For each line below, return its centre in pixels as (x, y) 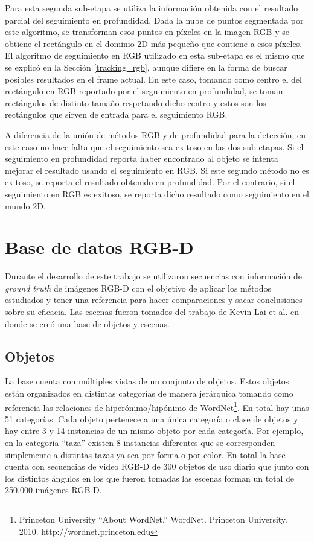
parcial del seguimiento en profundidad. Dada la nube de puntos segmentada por (154, 20)
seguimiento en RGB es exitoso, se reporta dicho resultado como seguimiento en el (157, 193)
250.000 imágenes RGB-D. (53, 490)
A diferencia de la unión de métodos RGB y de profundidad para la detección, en (155, 134)
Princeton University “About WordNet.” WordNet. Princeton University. (153, 519)
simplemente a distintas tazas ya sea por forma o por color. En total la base (145, 454)
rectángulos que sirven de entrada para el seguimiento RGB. (116, 114)
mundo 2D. (25, 206)
